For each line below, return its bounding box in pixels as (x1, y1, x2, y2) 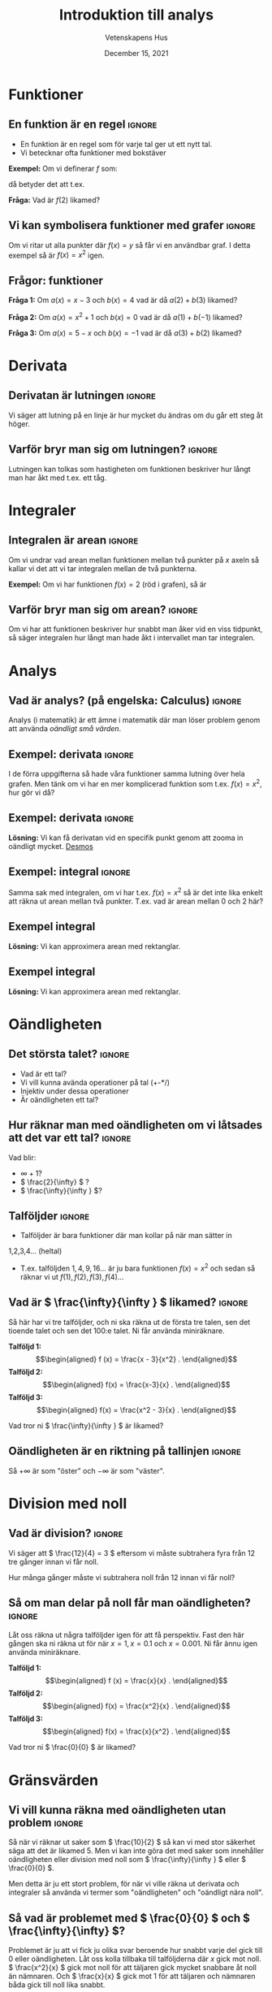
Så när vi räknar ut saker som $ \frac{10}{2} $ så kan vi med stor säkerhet (8, 1838, 256, 1847)
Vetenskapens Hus (105, 32, 168, 42)
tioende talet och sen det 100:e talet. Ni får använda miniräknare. (8, 1326, 225, 1336)
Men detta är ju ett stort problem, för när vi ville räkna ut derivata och (8, 1879, 240, 1889)
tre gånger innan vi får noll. (8, 1557, 99, 1566)
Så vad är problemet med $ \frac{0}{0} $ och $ (8, 1911, 250, 1925)
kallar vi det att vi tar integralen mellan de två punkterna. (8, 563, 197, 574)
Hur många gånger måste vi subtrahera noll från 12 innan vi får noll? (8, 1572, 235, 1582)
